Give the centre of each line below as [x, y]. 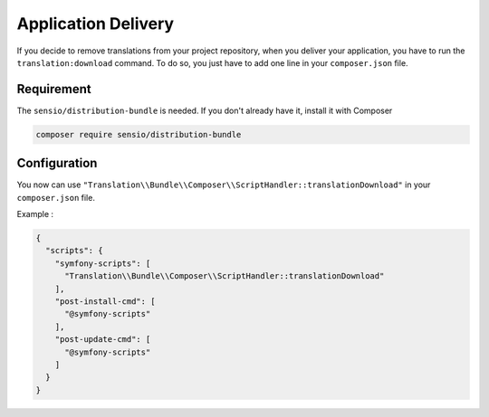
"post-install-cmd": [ [105, 302]
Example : [35, 214]
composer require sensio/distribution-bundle [139, 134]
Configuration [57, 163]
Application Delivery [96, 24]
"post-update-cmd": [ [103, 340]
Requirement [54, 89]
